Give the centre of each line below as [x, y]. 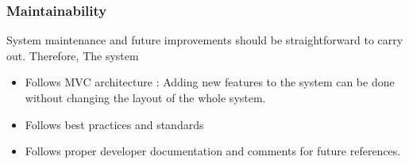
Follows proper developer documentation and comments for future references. [213, 151]
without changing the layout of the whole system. [145, 97]
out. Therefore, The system [73, 55]
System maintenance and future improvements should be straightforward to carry [205, 40]
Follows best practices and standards [114, 124]
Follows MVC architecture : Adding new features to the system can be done [210, 82]
